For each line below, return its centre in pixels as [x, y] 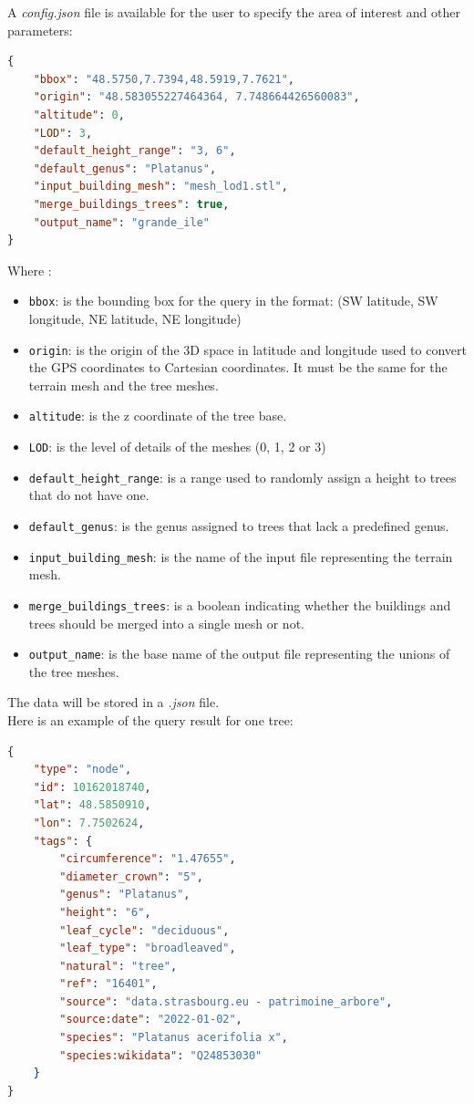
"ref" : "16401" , [108, 984]
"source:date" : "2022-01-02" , [151, 1020]
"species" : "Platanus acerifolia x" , [174, 1038]
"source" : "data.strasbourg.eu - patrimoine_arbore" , [226, 1001]
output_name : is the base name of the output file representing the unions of [239, 654]
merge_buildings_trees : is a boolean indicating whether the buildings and [240, 604]
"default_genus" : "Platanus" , [125, 168]
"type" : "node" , [82, 770]
